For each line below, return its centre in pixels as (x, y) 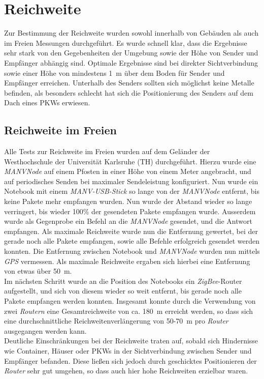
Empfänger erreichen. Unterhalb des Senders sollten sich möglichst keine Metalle (129, 83)
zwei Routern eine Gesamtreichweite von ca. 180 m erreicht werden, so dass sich (129, 311)
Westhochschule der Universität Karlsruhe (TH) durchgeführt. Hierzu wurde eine (130, 161)
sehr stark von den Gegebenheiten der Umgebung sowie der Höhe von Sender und (131, 53)
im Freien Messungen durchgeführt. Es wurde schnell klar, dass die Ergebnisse (126, 42)
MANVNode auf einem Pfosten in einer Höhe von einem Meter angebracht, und (128, 171)
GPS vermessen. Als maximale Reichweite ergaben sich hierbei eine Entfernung (127, 261)
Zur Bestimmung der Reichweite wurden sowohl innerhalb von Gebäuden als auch (131, 33)
